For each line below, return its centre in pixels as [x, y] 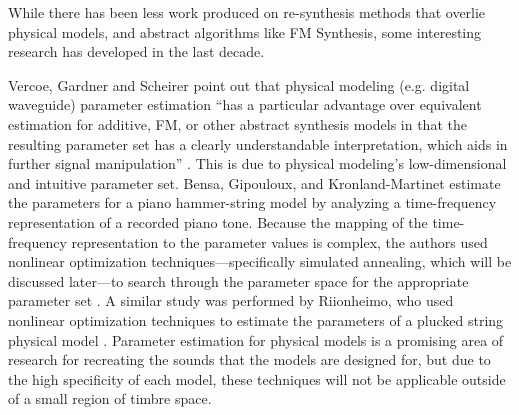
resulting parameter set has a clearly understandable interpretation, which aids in [258, 143]
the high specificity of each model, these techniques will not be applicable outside [257, 378]
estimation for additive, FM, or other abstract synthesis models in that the [237, 123]
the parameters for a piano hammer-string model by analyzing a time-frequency [252, 202]
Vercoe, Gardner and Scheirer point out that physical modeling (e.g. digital [239, 84]
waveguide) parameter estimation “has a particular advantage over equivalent [245, 104]
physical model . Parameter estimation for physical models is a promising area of [256, 339]
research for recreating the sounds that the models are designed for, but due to [249, 359]
